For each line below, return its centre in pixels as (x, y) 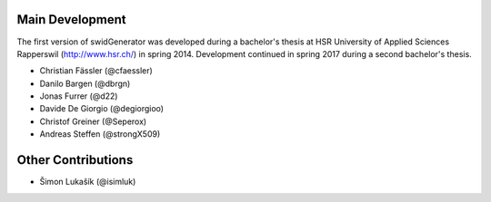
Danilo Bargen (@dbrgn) (85, 83)
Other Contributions (75, 160)
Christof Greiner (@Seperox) (93, 121)
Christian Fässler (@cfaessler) (96, 71)
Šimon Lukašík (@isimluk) (88, 182)
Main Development (71, 19)
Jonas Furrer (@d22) (79, 96)
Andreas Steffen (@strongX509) (100, 134)
